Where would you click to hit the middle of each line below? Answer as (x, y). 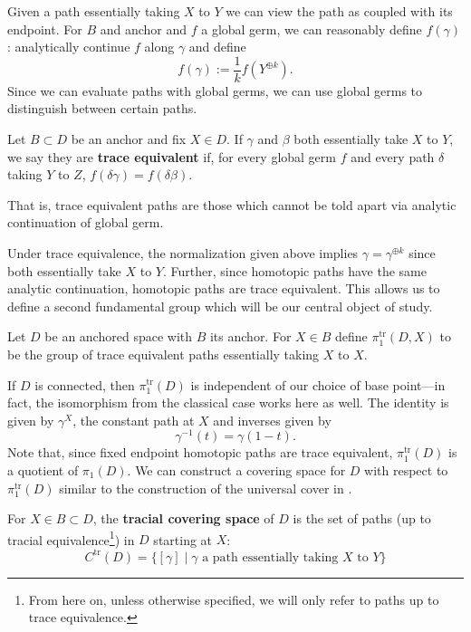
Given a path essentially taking (94, 11)
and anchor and (144, 29)
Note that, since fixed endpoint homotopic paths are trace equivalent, (200, 452)
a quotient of (43, 470)
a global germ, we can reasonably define (312, 29)
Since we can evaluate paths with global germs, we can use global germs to (215, 90)
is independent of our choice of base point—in (318, 384)
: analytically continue (69, 47)
